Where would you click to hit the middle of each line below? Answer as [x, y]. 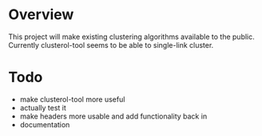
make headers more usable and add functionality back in [113, 116]
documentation [45, 124]
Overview [41, 15]
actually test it [43, 107]
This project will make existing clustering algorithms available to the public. [132, 37]
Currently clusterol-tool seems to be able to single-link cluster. [111, 45]
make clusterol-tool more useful [72, 99]
